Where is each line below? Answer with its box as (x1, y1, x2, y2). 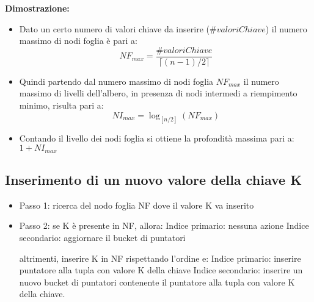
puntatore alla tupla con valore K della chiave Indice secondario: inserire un (19, 264, 303, 276)
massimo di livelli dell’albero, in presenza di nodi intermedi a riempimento (19, 87, 298, 99)
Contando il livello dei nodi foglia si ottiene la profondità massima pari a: (19, 132, 294, 145)
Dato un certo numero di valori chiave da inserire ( (19, 22, 210, 35)
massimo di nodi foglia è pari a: (19, 34, 137, 47)
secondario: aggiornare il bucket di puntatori (19, 231, 186, 243)
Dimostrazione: (5, 2, 70, 14)
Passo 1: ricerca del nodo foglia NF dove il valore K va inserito (19, 198, 254, 211)
